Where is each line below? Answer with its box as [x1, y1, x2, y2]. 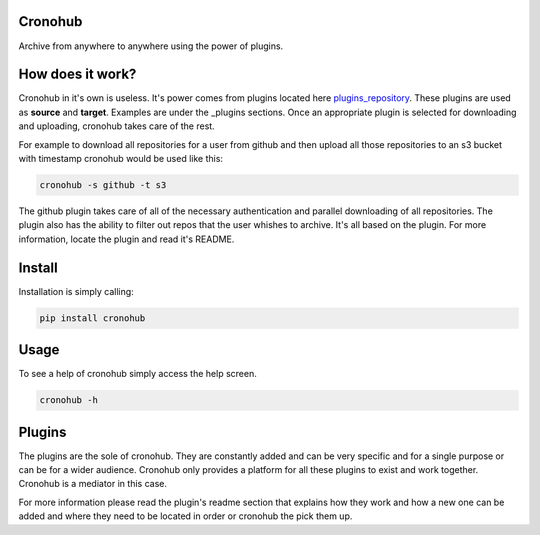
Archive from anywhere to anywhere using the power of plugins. [18, 40, 284, 52]
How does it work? [18, 66, 137, 83]
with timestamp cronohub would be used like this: [18, 152, 224, 164]
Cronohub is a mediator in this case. [18, 478, 167, 490]
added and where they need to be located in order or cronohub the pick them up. [18, 510, 353, 522]
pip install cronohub [39, 312, 146, 324]
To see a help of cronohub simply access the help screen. [18, 368, 257, 380]
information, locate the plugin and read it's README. [18, 233, 235, 245]
